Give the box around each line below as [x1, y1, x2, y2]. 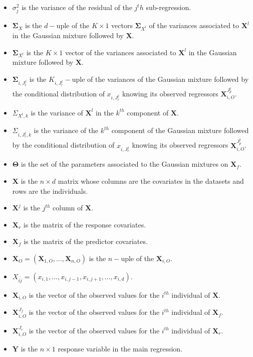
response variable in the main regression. [58, 343, 183, 353]
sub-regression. [146, 2, 191, 12]
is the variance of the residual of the [22, 2, 132, 12]
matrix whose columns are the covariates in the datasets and [58, 175, 244, 186]
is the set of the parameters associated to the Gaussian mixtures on [21, 159, 228, 169]
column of [53, 202, 83, 213]
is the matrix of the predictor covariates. [24, 236, 148, 247]
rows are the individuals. [12, 185, 88, 196]
